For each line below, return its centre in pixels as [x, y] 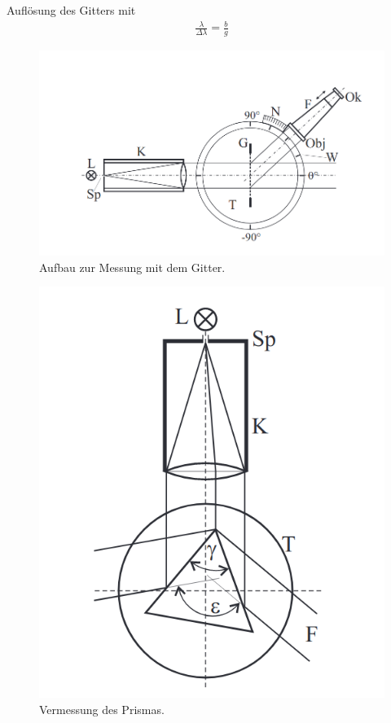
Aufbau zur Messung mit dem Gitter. [132, 267]
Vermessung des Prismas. [102, 709]
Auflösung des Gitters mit [71, 10]
